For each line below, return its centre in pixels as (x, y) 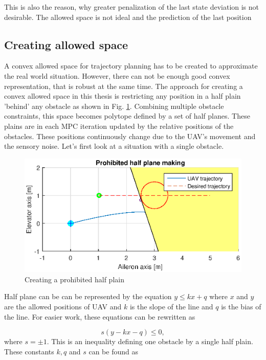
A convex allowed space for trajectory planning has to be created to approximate (131, 66)
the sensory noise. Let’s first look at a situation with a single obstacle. (114, 146)
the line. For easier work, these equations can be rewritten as (100, 316)
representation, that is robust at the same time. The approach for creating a (124, 86)
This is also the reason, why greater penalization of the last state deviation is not (132, 7)
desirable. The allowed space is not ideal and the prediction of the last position (128, 17)
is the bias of (241, 306)
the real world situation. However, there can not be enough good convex (117, 75)
